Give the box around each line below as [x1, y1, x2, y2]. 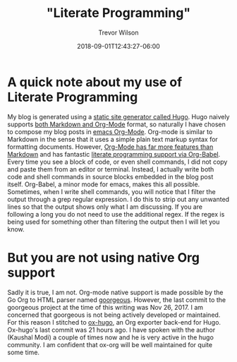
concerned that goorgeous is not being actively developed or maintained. [7, 310, 221, 319]
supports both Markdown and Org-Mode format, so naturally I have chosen [7, 120, 226, 128]
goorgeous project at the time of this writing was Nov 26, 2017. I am [7, 303, 203, 311]
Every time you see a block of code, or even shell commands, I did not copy [7, 157, 228, 166]
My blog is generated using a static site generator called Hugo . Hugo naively [7, 112, 230, 121]
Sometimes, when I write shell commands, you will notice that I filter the [7, 187, 217, 195]
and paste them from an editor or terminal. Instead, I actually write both [7, 164, 214, 174]
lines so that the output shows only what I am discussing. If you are [7, 203, 203, 211]
